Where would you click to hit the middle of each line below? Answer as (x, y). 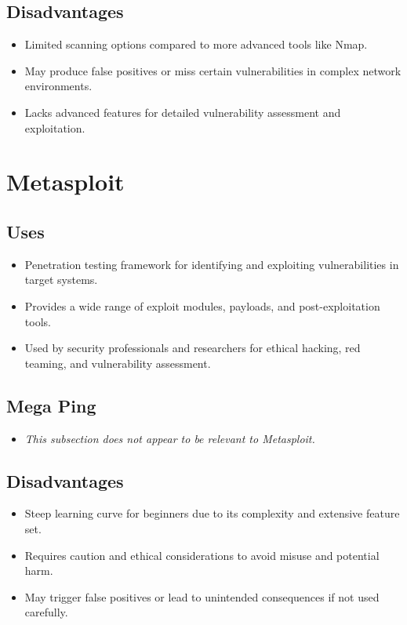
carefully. (46, 612)
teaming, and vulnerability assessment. (118, 363)
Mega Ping (51, 405)
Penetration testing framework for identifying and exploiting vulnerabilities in (212, 264)
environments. (58, 86)
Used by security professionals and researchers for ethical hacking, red (193, 348)
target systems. (61, 280)
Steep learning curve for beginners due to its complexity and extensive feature (212, 513)
